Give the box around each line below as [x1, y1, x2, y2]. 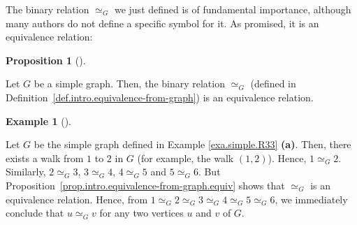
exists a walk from [6, 150, 84, 165]
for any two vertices [99, 205, 184, 220]
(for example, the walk [137, 150, 234, 165]
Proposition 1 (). [6, 52, 86, 67]
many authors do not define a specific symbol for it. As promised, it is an [6, 15, 319, 30]
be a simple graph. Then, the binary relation [34, 76, 225, 91]
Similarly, [6, 164, 46, 179]
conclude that [6, 205, 64, 220]
